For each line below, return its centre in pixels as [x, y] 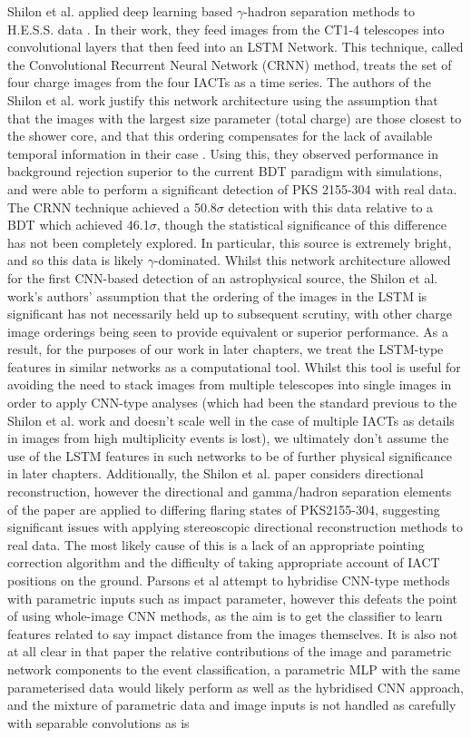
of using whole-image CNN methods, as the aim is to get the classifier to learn [225, 616]
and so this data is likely [75, 260]
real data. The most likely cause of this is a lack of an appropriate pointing [216, 544]
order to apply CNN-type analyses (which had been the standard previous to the [232, 403]
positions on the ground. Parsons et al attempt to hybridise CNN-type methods [229, 580]
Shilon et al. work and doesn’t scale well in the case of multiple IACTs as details [231, 420]
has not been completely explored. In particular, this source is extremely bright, [230, 242]
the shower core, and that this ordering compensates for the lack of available [220, 136]
